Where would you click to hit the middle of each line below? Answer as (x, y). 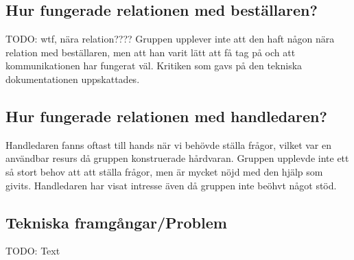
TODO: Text (33, 251)
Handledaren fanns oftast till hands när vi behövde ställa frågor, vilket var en (169, 144)
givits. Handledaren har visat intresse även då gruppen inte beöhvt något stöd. (171, 185)
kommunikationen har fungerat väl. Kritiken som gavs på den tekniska (154, 66)
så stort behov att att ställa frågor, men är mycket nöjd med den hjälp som (164, 171)
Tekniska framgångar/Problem (116, 222)
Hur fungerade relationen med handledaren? (166, 116)
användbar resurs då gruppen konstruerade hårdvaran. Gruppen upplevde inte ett (177, 158)
